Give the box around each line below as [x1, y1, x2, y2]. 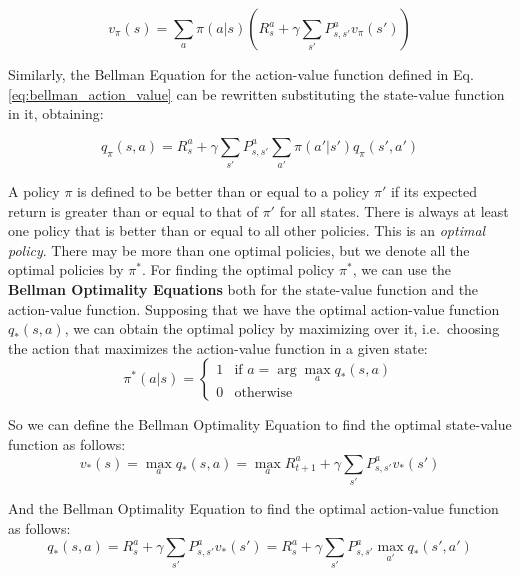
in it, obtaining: [8, 103, 104, 124]
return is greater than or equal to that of [8, 200, 258, 221]
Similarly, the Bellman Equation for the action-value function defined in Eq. [8, 64, 474, 84]
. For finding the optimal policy [141, 259, 335, 280]
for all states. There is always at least [279, 200, 509, 221]
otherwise [234, 386, 293, 401]
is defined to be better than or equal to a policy [77, 181, 370, 202]
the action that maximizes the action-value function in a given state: [8, 337, 428, 358]
